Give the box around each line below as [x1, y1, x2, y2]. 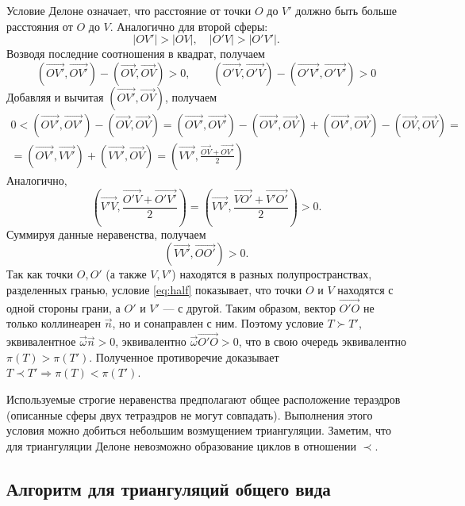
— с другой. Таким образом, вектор [163, 299, 336, 316]
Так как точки [6, 266, 74, 282]
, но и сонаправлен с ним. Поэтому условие [112, 315, 324, 332]
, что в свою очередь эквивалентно [238, 333, 407, 350]
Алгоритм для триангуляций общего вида [6, 476, 331, 500]
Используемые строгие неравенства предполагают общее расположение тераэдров [6, 391, 401, 408]
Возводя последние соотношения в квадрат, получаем [6, 45, 265, 62]
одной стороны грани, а [6, 299, 121, 316]
